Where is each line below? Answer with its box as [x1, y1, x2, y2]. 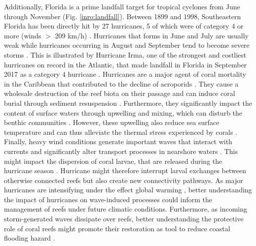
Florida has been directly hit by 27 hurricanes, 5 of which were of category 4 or [4, 21, 244, 31]
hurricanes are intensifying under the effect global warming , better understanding [4, 184, 252, 195]
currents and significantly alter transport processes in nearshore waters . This [4, 146, 238, 156]
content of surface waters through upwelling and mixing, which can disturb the [4, 107, 243, 118]
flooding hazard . [4, 233, 55, 243]
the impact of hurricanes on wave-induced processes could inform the [4, 194, 213, 204]
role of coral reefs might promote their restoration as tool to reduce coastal [4, 223, 230, 233]
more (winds [4, 30, 41, 40]
